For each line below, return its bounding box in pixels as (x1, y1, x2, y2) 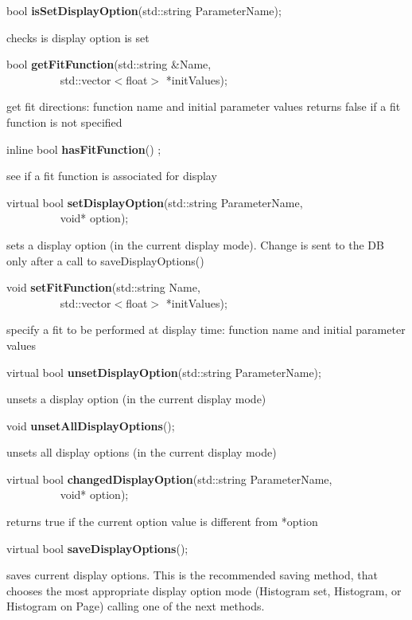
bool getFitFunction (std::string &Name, (6, 56, 212, 73)
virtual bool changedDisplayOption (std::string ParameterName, (6, 470, 332, 487)
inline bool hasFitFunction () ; (6, 140, 161, 157)
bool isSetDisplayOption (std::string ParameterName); (6, 2, 282, 18)
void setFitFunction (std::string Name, (6, 279, 200, 296)
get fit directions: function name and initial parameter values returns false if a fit (6, 98, 401, 115)
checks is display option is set (6, 29, 150, 45)
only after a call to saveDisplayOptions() (6, 252, 204, 269)
